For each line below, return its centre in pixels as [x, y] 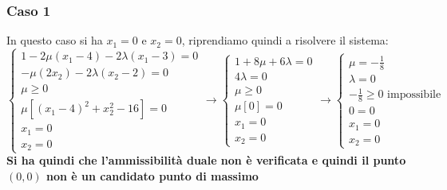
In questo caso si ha [55, 40]
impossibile [414, 95]
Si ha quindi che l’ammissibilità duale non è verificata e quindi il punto [206, 160]
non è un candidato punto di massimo [152, 176]
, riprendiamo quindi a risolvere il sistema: [285, 40]
